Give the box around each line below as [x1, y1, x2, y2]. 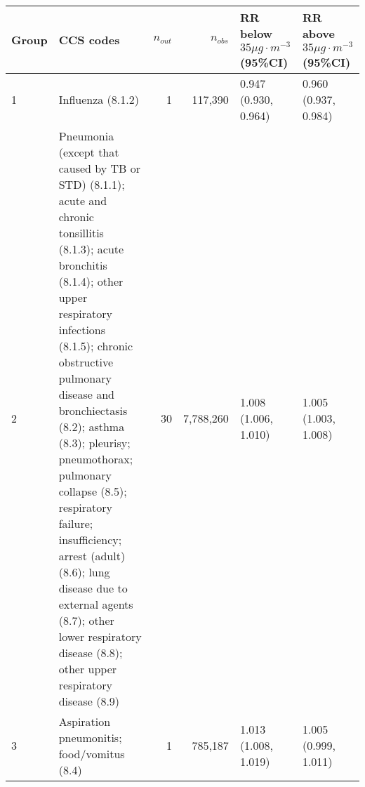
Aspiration [58, 713, 111, 729]
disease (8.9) [58, 692, 120, 709]
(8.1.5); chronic [58, 337, 133, 354]
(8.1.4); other [58, 272, 124, 289]
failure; [58, 515, 93, 531]
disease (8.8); [58, 644, 123, 661]
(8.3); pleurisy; [58, 434, 131, 451]
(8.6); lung [58, 563, 110, 580]
